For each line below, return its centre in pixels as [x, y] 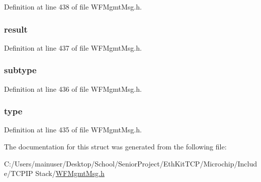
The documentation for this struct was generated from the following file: [115, 147]
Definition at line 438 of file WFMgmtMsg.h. [73, 7]
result [16, 29]
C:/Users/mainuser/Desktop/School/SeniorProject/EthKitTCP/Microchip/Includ [131, 163]
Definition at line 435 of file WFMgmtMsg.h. [73, 130]
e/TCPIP [19, 173]
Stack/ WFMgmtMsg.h [70, 173]
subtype [20, 70]
